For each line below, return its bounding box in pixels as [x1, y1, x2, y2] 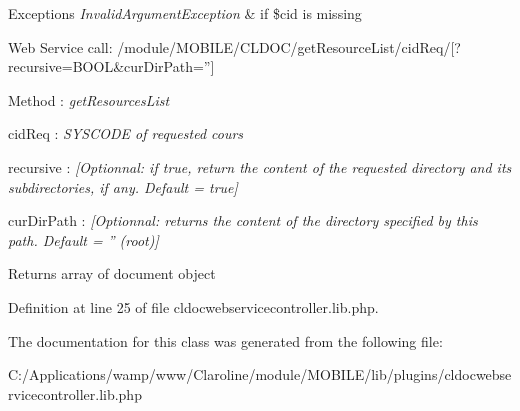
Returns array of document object [8, 263, 216, 284]
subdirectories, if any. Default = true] [8, 176, 238, 197]
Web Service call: [8, 36, 113, 57]
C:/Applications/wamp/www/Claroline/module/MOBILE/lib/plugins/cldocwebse [8, 364, 512, 385]
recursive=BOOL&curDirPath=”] [8, 56, 215, 77]
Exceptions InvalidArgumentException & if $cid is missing [8, 3, 362, 23]
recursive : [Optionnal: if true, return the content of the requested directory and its [8, 156, 512, 177]
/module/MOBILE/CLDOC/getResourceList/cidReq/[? [117, 36, 461, 57]
